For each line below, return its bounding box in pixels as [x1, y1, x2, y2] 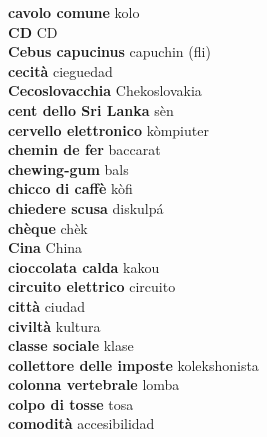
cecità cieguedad [8, 60, 113, 81]
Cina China [8, 237, 83, 258]
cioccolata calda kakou [8, 256, 160, 277]
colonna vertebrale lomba [8, 374, 180, 395]
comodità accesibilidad [8, 413, 155, 434]
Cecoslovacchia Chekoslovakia [8, 80, 202, 101]
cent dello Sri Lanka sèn [8, 99, 174, 120]
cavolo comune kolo [8, 2, 140, 22]
